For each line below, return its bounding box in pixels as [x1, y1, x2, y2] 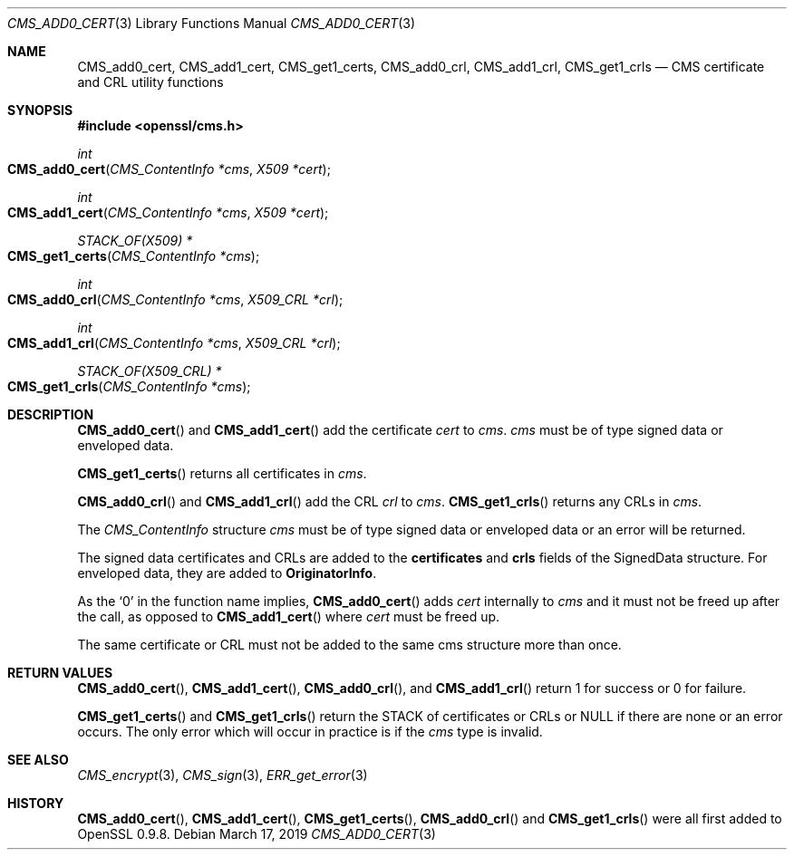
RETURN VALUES [7, 665, 113, 680]
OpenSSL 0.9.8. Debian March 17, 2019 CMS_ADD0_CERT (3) [77, 826, 436, 842]
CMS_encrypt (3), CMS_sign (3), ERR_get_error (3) [77, 767, 368, 783]
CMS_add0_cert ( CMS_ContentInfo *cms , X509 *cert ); [7, 161, 331, 177]
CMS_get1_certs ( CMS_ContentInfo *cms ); [7, 248, 260, 264]
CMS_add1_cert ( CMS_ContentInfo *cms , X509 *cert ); [7, 205, 329, 220]
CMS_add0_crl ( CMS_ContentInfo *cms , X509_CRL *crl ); [7, 292, 344, 307]
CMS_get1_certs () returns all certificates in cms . [77, 466, 367, 481]
